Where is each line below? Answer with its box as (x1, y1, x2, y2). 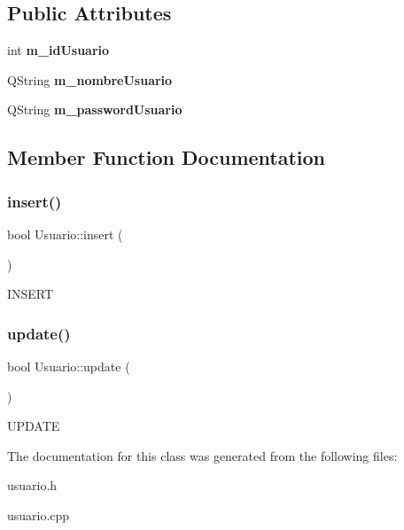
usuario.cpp (7, 505, 70, 524)
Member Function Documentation (7, 144, 326, 171)
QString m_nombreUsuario (7, 70, 173, 89)
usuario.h (7, 476, 58, 495)
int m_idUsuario (7, 41, 110, 59)
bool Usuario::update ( (7, 356, 130, 375)
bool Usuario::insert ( (7, 224, 123, 243)
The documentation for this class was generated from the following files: (7, 446, 398, 464)
